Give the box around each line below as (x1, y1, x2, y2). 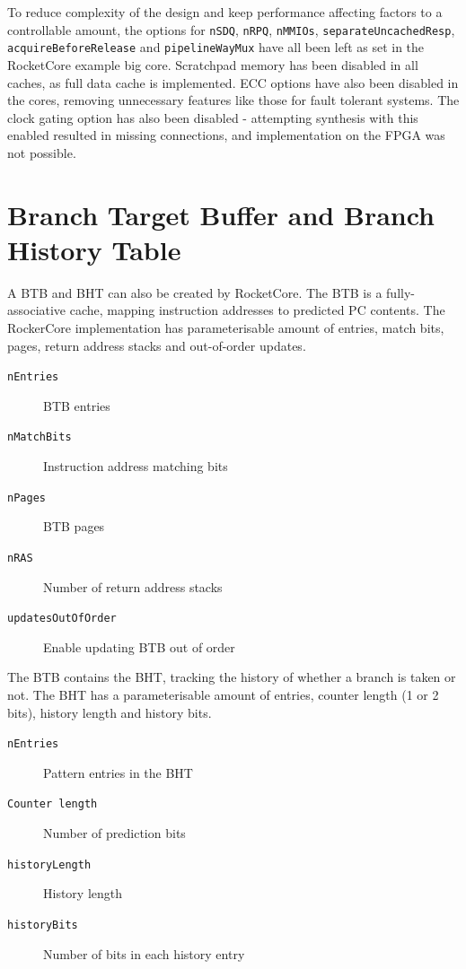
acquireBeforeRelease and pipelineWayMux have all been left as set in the (7, 38, 425, 57)
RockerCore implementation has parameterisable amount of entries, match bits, (7, 318, 444, 336)
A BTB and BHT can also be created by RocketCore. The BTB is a (7, 283, 382, 301)
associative (7, 301, 66, 319)
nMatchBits (7, 431, 72, 444)
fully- (386, 283, 415, 301)
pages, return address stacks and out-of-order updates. (7, 336, 306, 354)
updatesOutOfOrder (7, 612, 117, 625)
